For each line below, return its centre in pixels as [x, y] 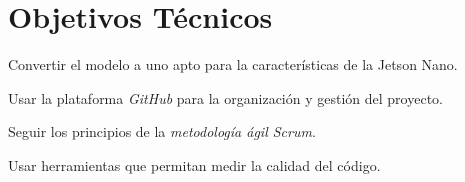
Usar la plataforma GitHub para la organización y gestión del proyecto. [225, 97]
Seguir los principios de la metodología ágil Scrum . [162, 131]
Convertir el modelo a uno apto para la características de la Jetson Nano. [233, 64]
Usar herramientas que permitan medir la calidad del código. [194, 164]
